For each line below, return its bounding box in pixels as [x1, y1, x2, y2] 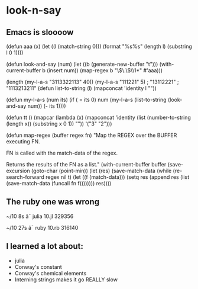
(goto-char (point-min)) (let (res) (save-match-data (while [31, 167, 172, 174]
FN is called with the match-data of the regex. [6, 149, 118, 156]
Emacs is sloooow [6, 27, 74, 37]
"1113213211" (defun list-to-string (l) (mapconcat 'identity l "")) [6, 85, 157, 92]
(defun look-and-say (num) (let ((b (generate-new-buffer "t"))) [6, 60, 158, 68]
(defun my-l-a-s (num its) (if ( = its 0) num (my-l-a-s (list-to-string [6, 96, 167, 103]
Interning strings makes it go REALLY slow [14, 276, 118, 283]
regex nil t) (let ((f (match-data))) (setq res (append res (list [45, 174, 190, 181]
